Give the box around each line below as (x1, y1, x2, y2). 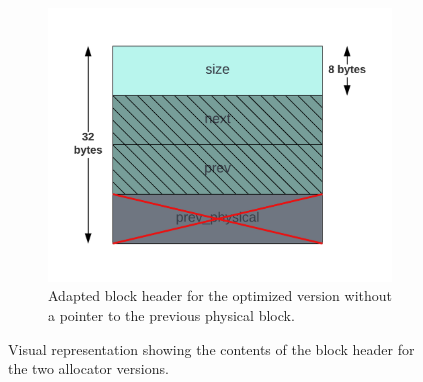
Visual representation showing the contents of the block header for (8, 338, 415, 359)
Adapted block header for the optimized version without (48, 285, 392, 306)
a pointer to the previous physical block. (48, 304, 295, 325)
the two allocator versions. (8, 358, 169, 379)
